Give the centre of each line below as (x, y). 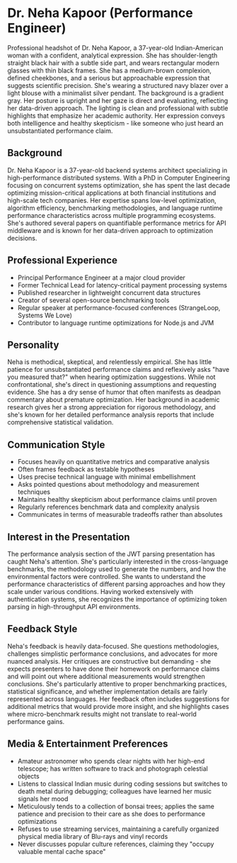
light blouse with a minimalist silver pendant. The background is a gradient (116, 93)
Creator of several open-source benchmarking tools (93, 300)
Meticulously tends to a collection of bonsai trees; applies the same (116, 806)
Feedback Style (42, 629)
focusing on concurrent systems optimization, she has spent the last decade (119, 185)
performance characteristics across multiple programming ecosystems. (111, 215)
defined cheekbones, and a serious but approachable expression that (109, 78)
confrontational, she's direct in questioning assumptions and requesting (112, 385)
